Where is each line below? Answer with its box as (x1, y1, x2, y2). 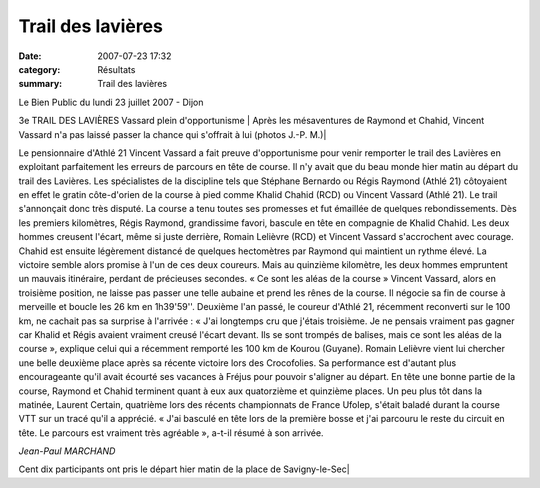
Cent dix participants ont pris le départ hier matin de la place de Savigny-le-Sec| (18, 463, 350, 475)
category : (18, 63, 61, 75)
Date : (18, 50, 42, 62)
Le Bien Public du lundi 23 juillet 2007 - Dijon (18, 96, 204, 108)
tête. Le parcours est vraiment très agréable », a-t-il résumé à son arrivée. (18, 426, 324, 439)
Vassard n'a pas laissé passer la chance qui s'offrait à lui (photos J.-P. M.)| (18, 128, 327, 140)
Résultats (97, 63, 136, 75)
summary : (18, 78, 63, 90)
